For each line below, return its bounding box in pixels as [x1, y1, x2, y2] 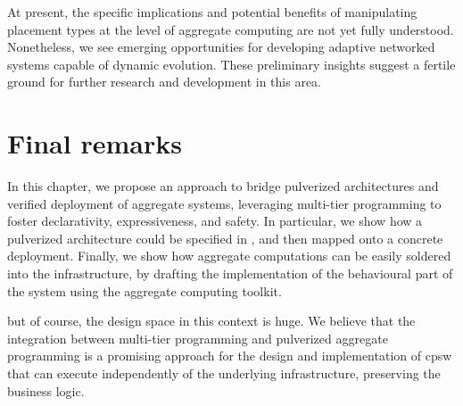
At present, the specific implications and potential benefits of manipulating [7, 3, 418, 21]
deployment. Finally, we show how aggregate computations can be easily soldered [7, 246, 451, 265]
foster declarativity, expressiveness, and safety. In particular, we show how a [7, 211, 423, 230]
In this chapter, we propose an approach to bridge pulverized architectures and [7, 177, 439, 195]
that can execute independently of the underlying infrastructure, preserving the [7, 364, 441, 383]
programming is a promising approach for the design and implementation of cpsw [7, 346, 452, 365]
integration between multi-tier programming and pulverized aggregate [7, 328, 388, 347]
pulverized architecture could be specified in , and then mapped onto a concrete [7, 228, 443, 247]
